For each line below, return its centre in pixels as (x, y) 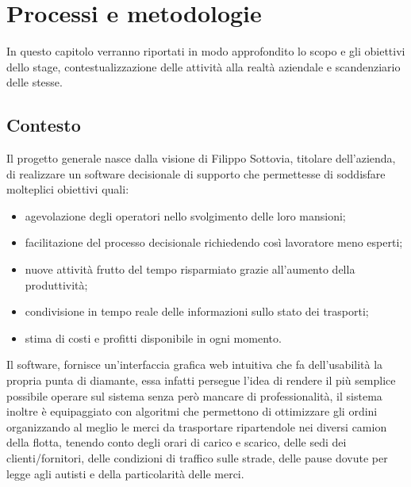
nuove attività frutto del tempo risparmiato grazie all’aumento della (190, 269)
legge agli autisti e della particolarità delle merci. (125, 473)
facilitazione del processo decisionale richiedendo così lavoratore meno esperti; (214, 242)
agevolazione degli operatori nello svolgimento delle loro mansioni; (185, 215)
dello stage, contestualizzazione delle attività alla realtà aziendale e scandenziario (204, 66)
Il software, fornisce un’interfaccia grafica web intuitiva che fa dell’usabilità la (195, 364)
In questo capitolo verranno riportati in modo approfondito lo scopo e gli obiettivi (206, 51)
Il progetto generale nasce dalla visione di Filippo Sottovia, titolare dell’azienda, (201, 158)
